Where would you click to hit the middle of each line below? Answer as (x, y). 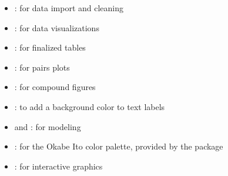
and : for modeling (48, 126)
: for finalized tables (50, 47)
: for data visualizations (57, 27)
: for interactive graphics (58, 166)
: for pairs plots (42, 67)
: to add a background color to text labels (90, 106)
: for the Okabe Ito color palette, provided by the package (119, 146)
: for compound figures (55, 87)
